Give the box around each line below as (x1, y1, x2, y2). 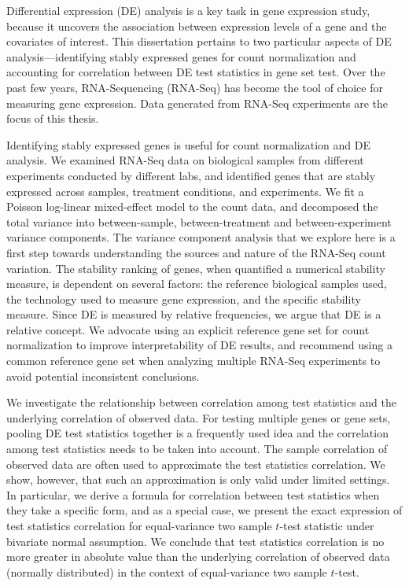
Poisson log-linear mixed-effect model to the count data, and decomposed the (6, 198, 378, 215)
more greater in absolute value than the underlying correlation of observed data (6, 548, 390, 565)
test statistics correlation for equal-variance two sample (6, 518, 272, 533)
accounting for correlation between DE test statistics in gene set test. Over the (6, 64, 385, 80)
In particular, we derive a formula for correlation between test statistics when (6, 486, 380, 503)
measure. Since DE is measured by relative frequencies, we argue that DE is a (6, 306, 381, 322)
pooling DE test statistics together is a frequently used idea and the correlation (6, 425, 389, 441)
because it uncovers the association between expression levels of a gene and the (6, 17, 387, 34)
